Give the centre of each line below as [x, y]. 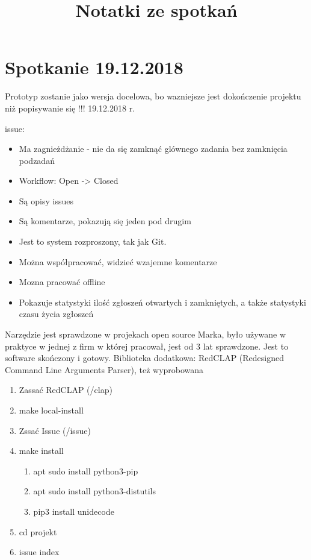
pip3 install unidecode [74, 511]
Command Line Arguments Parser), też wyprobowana [104, 369]
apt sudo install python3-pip [86, 470]
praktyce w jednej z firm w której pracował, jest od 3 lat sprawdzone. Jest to [147, 346]
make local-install [51, 410]
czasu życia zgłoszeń [56, 314]
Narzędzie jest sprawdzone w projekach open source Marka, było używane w [146, 334]
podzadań [37, 160]
